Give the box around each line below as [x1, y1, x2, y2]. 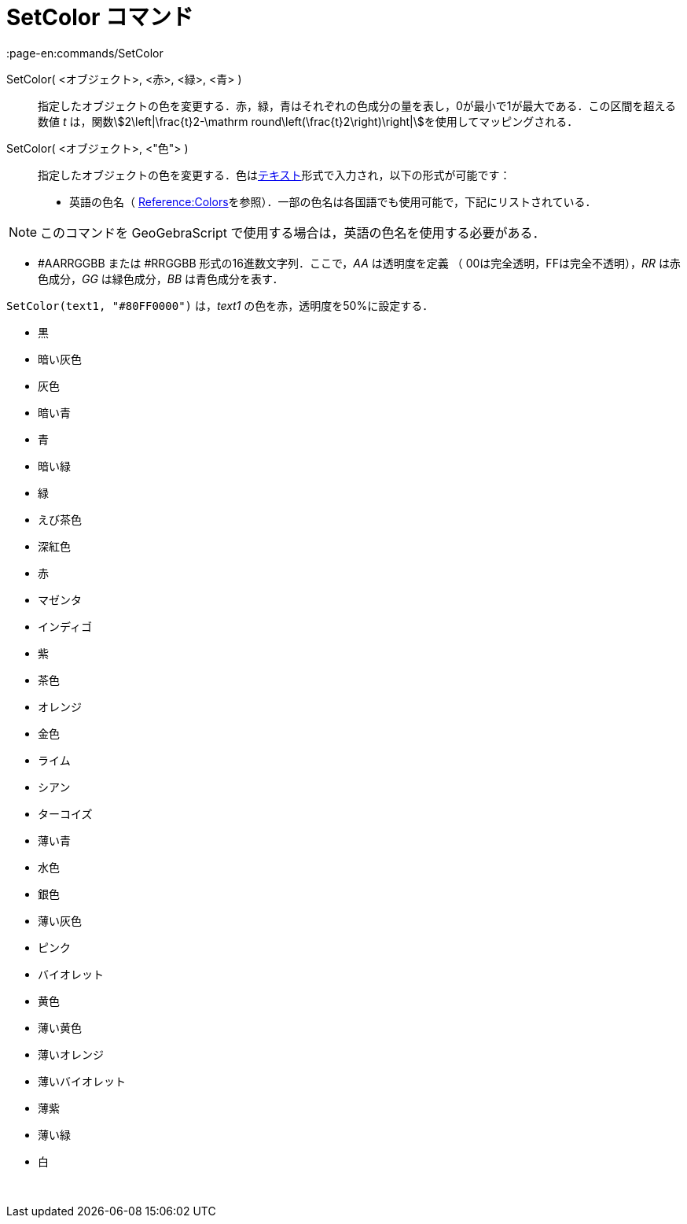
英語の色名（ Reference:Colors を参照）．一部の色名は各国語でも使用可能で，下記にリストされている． [69, 194, 597, 208]
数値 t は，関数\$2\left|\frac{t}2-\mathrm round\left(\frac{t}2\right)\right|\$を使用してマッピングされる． [38, 114, 579, 128]
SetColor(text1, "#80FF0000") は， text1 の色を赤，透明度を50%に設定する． [6, 298, 434, 312]
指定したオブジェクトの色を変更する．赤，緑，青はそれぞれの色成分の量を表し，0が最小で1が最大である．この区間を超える [38, 98, 676, 112]
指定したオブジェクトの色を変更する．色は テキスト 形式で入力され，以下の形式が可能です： [38, 168, 511, 182]
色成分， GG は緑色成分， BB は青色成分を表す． [38, 271, 284, 286]
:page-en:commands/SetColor [6, 46, 163, 60]
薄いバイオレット [38, 1074, 126, 1088]
